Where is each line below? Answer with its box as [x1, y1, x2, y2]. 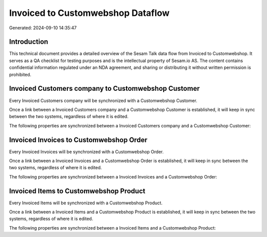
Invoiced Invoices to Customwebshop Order [9, 135, 148, 144]
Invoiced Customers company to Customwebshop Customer [9, 84, 200, 93]
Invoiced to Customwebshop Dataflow [9, 7, 170, 18]
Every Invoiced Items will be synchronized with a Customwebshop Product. [9, 200, 163, 206]
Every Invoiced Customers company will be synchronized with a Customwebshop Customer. [9, 97, 198, 104]
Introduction [9, 38, 48, 46]
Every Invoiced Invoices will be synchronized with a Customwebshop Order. [9, 149, 164, 155]
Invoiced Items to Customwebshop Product [9, 186, 145, 195]
